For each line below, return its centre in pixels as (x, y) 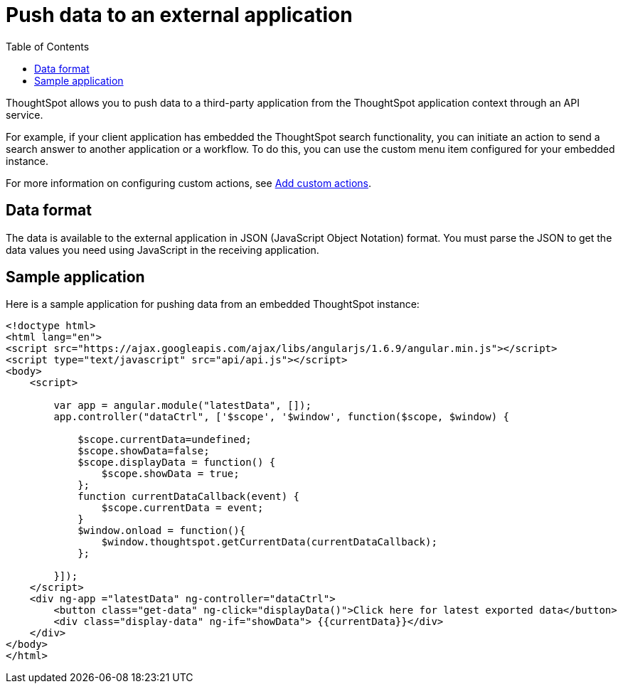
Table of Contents (48, 46)
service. (25, 114)
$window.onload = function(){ (162, 531)
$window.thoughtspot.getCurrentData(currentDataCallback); (269, 542)
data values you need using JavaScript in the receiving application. (163, 250)
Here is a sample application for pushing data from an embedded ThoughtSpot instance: (213, 304)
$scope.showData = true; (170, 474)
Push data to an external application (179, 15)
